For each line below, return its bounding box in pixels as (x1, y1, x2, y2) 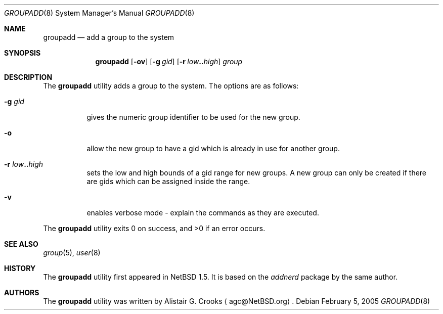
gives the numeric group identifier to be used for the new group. (86, 113, 300, 121)
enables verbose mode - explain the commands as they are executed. (86, 208, 319, 217)
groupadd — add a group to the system (43, 33, 174, 41)
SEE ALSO (4, 240, 38, 248)
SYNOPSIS (4, 49, 41, 57)
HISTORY (4, 264, 36, 273)
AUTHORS (4, 288, 39, 297)
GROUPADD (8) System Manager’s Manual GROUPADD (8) (4, 9, 195, 17)
